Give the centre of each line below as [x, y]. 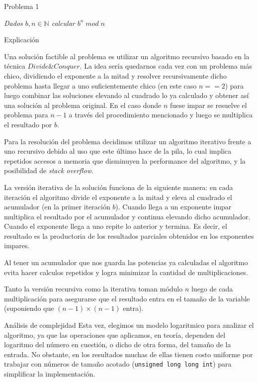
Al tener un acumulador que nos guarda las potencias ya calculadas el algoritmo [126, 262]
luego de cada [212, 289]
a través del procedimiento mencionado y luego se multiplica [161, 115]
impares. [17, 245]
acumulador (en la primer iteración [57, 207]
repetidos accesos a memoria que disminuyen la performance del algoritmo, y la [125, 160]
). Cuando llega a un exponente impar [173, 207]
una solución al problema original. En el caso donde [83, 105]
